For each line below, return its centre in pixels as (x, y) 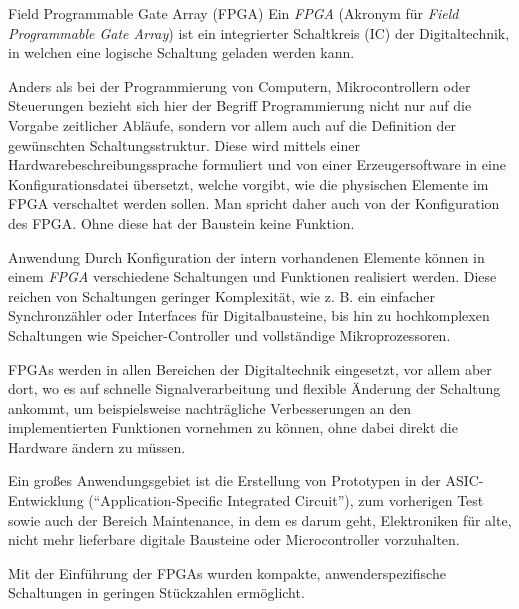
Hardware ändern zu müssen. (97, 446)
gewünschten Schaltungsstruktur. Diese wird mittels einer (184, 144)
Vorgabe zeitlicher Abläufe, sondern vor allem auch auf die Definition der (232, 124)
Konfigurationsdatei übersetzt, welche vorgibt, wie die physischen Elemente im (248, 183)
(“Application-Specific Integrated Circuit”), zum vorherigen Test (286, 500)
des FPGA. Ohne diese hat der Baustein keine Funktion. (181, 222)
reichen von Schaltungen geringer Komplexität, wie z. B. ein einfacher (221, 295)
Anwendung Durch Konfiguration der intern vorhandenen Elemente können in (246, 256)
